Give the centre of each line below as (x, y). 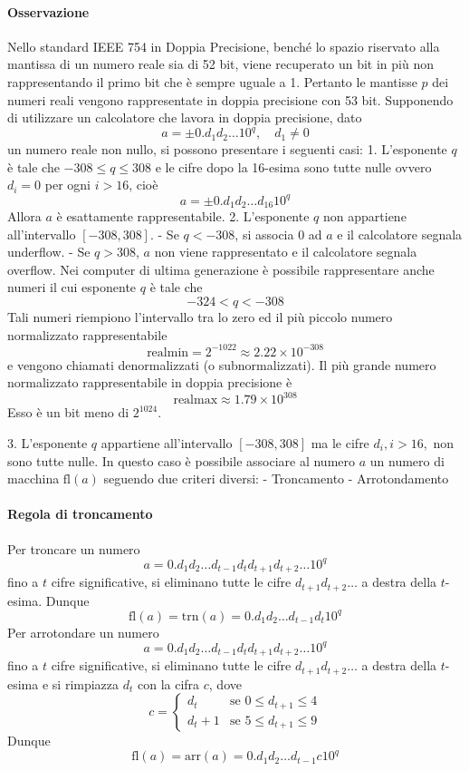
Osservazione (48, 11)
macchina (33, 478)
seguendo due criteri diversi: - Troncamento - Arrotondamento (276, 478)
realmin (168, 352)
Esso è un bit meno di (68, 412)
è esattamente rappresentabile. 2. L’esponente (183, 216)
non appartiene (365, 216)
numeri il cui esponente (72, 287)
